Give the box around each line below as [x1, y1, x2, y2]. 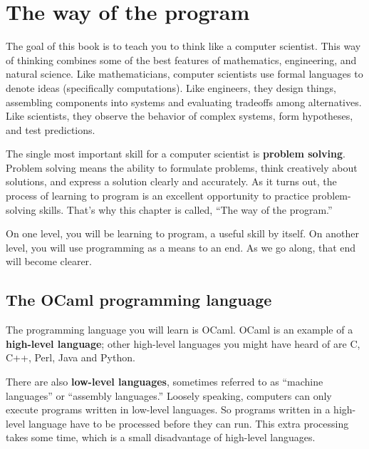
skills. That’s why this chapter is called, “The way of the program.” [39, 202, 333, 217]
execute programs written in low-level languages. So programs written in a [6, 402, 331, 417]
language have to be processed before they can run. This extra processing [28, 416, 349, 430]
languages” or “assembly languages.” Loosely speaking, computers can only [6, 388, 332, 403]
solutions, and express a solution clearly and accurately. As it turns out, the [6, 174, 337, 189]
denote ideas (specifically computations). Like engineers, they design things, [6, 80, 336, 95]
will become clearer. [6, 254, 93, 269]
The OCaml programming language [6, 289, 272, 311]
